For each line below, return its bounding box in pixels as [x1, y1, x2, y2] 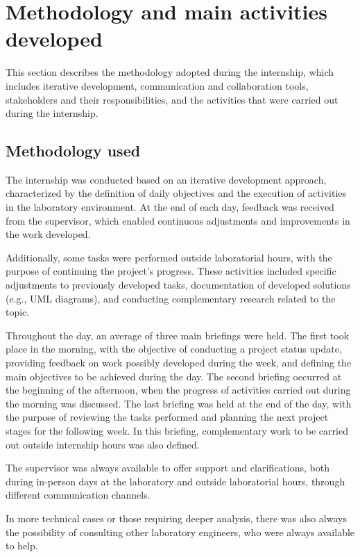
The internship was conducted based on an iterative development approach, [6, 172, 327, 186]
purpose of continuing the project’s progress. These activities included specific [6, 264, 336, 278]
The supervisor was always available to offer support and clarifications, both [6, 460, 329, 475]
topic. [6, 305, 30, 319]
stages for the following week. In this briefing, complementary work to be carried [6, 423, 348, 437]
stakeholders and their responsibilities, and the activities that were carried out [6, 92, 338, 106]
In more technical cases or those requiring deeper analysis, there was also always [6, 510, 347, 525]
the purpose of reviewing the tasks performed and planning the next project [6, 410, 329, 424]
